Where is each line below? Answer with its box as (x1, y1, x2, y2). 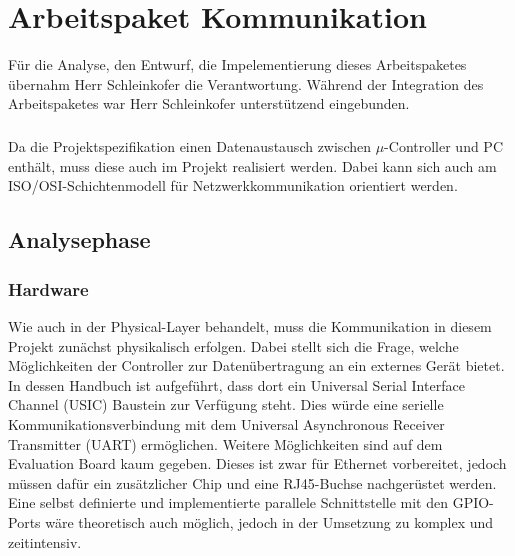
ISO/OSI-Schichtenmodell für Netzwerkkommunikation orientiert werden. (8, 175, 458, 196)
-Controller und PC (384, 136, 504, 157)
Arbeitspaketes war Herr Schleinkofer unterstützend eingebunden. (8, 93, 410, 114)
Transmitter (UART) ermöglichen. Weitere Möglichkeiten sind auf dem (8, 433, 443, 454)
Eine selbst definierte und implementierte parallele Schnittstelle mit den (8, 492, 448, 513)
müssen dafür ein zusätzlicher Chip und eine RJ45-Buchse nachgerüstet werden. (8, 472, 497, 493)
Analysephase (8, 224, 151, 255)
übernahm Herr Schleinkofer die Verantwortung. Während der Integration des (8, 73, 484, 94)
